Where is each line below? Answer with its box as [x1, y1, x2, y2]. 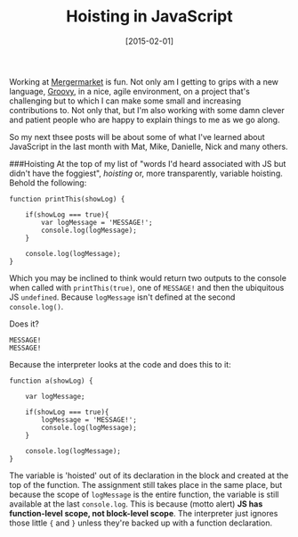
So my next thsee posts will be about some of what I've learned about [9, 131, 265, 142]
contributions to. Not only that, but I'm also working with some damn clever [9, 104, 285, 115]
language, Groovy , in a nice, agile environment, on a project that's [9, 86, 251, 96]
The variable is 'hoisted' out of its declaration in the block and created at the [9, 470, 289, 481]
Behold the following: [9, 177, 87, 188]
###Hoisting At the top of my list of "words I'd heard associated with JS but [9, 158, 286, 169]
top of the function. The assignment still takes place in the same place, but [9, 479, 283, 490]
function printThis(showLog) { [9, 194, 125, 203]
